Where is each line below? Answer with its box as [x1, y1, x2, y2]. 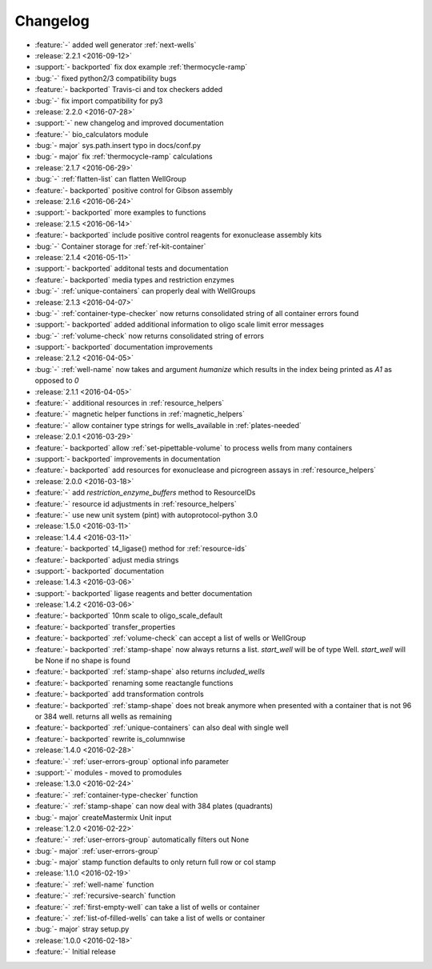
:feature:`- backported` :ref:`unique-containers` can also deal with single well [34, 723, 289, 732]
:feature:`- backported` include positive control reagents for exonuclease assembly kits [34, 230, 322, 240]
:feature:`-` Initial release [34, 947, 116, 956]
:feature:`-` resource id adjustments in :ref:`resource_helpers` [34, 499, 237, 508]
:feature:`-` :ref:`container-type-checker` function [34, 790, 198, 799]
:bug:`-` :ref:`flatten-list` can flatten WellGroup [34, 174, 187, 184]
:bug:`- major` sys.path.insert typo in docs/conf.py [34, 141, 202, 150]
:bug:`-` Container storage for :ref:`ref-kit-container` [34, 241, 206, 251]
